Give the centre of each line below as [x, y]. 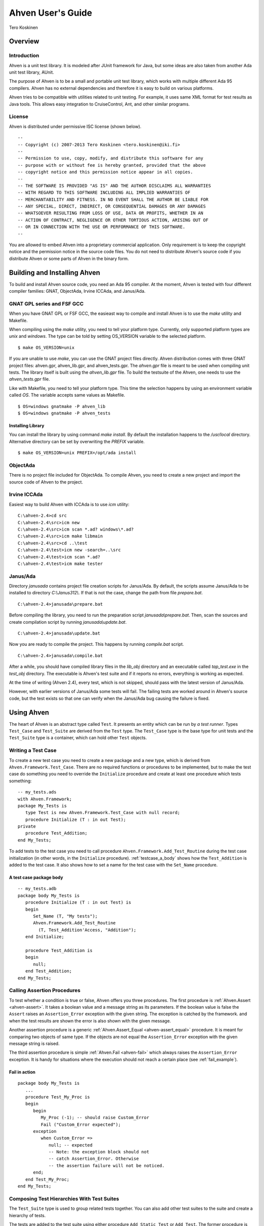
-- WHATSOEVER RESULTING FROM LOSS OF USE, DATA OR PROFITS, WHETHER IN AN [110, 213]
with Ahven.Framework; [45, 799]
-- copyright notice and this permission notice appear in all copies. [105, 172]
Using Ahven [29, 712]
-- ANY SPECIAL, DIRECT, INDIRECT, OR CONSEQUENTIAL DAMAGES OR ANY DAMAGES [112, 206]
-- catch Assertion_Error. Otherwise [94, 1159]
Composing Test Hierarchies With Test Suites [64, 1199]
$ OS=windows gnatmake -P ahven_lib [62, 406]
